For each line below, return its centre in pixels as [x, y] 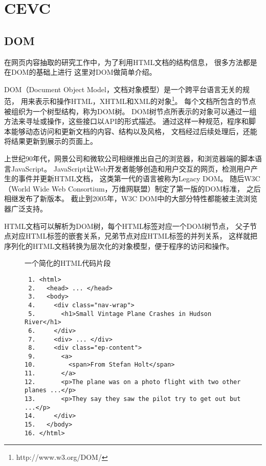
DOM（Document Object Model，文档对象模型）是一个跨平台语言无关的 [123, 89]
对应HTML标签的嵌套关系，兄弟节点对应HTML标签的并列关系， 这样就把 [134, 236]
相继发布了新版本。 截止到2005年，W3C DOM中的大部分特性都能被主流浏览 [131, 198]
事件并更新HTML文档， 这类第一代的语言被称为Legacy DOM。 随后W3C [139, 178]
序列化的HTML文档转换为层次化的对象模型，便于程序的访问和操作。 [119, 246]
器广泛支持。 [26, 208]
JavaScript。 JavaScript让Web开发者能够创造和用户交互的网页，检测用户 [131, 168]
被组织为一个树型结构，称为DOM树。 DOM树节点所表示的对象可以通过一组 [130, 111]
